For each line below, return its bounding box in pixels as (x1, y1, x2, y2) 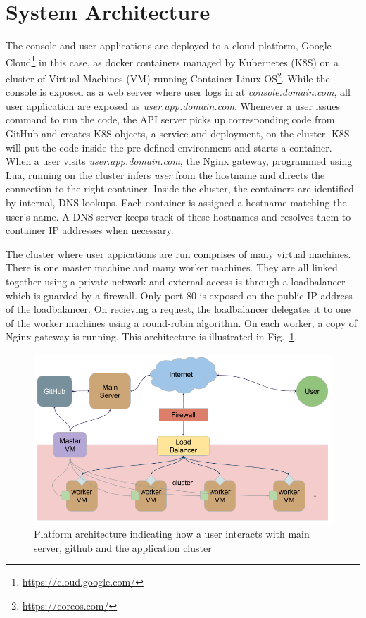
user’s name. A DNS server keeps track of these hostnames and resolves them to (6, 209, 351, 223)
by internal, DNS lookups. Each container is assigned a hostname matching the (6, 194, 347, 209)
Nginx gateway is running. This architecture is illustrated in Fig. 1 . (6, 329, 298, 344)
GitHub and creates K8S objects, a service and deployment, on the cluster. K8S (6, 126, 350, 140)
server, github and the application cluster (34, 540, 212, 555)
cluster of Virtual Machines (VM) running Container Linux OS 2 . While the (6, 68, 330, 85)
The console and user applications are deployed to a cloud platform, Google (6, 38, 332, 53)
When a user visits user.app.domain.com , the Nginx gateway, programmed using (6, 154, 353, 168)
